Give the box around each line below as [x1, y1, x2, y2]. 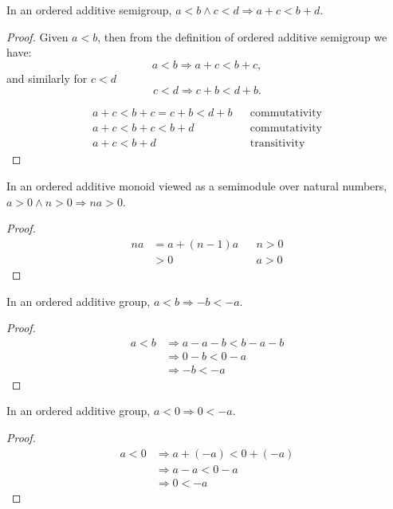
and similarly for [6, 69, 88, 86]
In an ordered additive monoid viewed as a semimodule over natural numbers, [6, 178, 387, 194]
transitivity [250, 138, 305, 150]
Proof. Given [6, 28, 69, 45]
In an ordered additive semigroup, [6, 2, 172, 18]
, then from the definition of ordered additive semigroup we [97, 28, 387, 45]
